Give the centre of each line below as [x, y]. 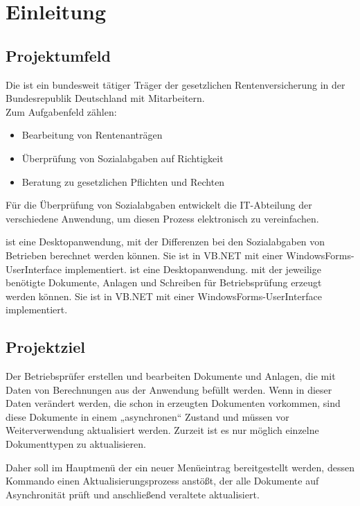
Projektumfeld [58, 55]
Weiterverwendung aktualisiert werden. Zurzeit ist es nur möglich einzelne [162, 430]
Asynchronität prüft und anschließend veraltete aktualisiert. [133, 494]
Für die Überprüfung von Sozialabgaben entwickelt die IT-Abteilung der [159, 205]
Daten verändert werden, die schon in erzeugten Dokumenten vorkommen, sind [173, 403]
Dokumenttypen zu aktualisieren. [76, 444]
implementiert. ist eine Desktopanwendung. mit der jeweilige [193, 269]
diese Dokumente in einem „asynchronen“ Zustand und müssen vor [147, 416]
